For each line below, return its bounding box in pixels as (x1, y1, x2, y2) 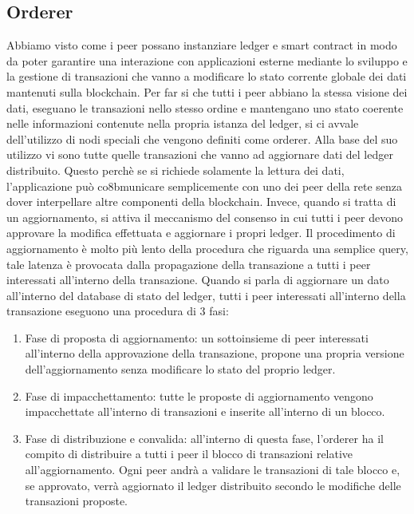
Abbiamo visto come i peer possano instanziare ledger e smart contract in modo (6, 37, 397, 53)
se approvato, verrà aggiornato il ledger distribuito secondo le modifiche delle (25, 476, 401, 493)
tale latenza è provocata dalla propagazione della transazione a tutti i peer (6, 255, 371, 272)
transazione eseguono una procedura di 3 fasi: (6, 302, 229, 319)
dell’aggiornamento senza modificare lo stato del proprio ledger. (25, 361, 336, 378)
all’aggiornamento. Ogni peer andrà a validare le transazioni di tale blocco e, (25, 461, 400, 478)
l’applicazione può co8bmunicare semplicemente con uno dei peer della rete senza (6, 177, 403, 194)
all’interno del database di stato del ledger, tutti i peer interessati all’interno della (6, 287, 406, 303)
